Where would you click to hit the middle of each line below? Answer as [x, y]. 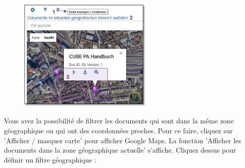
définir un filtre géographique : [50, 159]
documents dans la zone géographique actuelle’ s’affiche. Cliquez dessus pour [120, 150]
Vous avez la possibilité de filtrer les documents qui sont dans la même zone [119, 121]
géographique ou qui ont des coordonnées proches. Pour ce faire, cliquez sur [119, 131]
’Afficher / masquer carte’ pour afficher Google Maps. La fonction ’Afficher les [123, 140]
